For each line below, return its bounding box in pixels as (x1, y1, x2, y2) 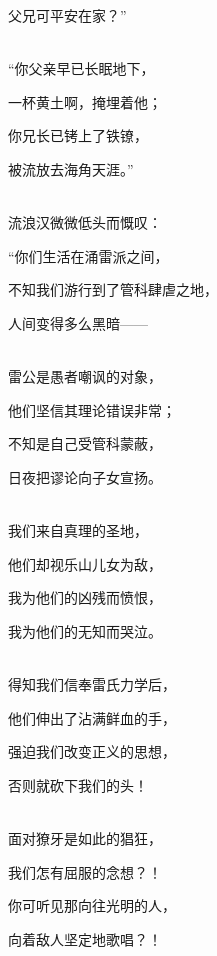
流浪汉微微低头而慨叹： (8, 212, 162, 233)
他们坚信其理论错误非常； (8, 399, 176, 420)
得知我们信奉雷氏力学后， (8, 674, 176, 695)
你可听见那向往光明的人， (8, 895, 176, 916)
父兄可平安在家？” (8, 5, 127, 25)
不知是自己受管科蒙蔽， (8, 433, 162, 454)
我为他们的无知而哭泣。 (8, 620, 162, 641)
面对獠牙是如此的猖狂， (8, 828, 162, 849)
